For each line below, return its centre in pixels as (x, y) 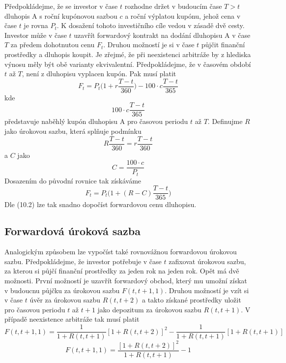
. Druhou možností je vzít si (207, 290)
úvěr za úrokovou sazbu (65, 300)
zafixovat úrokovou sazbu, (207, 261)
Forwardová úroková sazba (72, 231)
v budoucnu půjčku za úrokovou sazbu (62, 290)
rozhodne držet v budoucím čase (173, 6)
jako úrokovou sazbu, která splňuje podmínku (73, 131)
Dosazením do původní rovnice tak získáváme (73, 180)
